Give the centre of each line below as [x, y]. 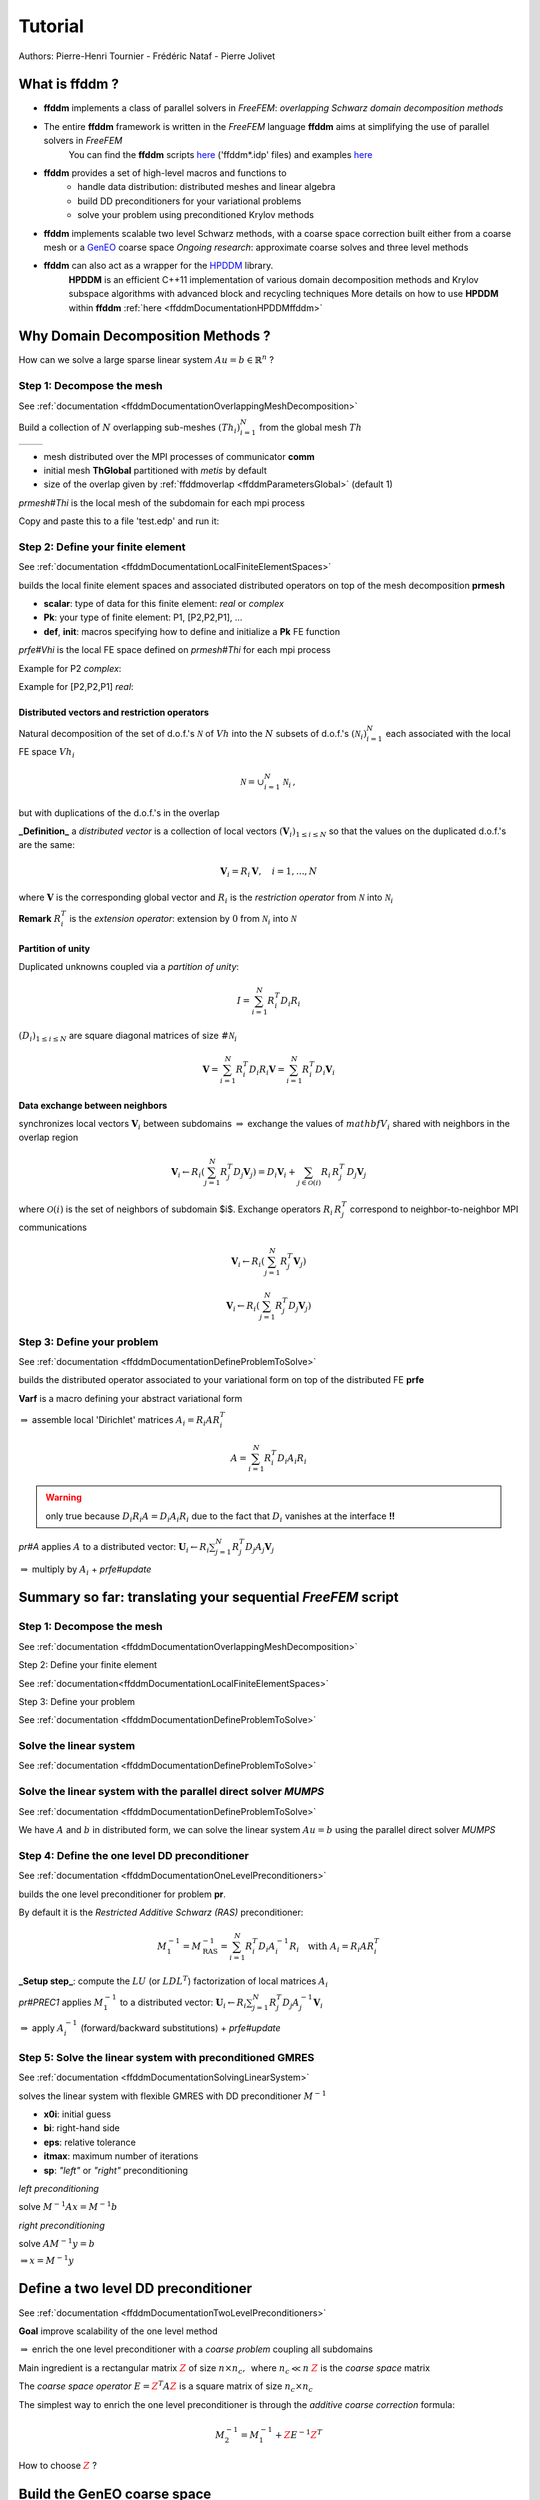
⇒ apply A [42, 2027]
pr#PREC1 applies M [61, 2002]
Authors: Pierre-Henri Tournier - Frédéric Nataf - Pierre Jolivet [147, 56]
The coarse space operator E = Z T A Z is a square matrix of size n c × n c [166, 2386]
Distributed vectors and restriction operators [114, 712]
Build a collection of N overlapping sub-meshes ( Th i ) [129, 428]
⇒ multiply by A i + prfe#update [86, 1570]
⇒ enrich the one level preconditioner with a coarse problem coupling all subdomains [197, 2349]
